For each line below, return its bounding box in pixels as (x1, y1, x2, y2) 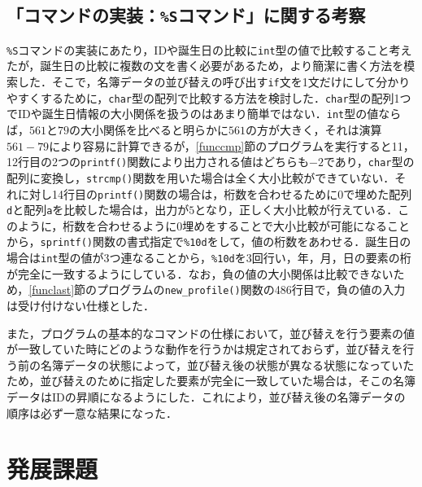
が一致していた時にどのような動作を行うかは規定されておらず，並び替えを (7, 340, 403, 358)
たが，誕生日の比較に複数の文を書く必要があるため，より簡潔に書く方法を (7, 57, 404, 74)
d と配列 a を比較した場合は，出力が (7, 201, 189, 218)
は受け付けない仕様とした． (7, 296, 154, 314)
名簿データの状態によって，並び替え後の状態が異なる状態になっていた (40, 356, 415, 373)
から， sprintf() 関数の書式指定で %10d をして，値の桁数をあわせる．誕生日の (7, 233, 411, 250)
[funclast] (28, 281, 75, 298)
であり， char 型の (323, 153, 415, 170)
